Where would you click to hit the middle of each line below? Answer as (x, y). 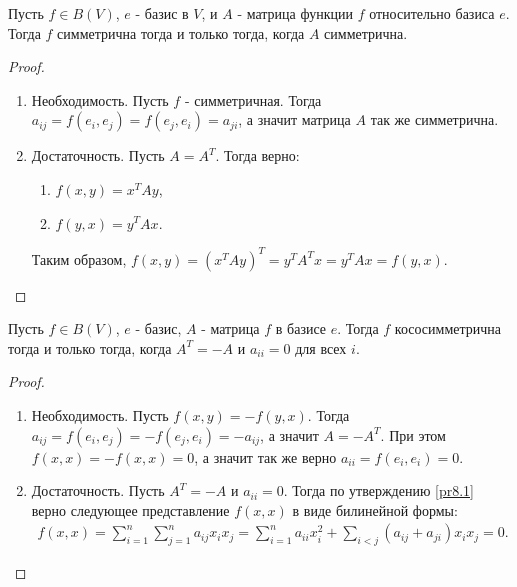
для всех (321, 347)
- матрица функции (295, 13)
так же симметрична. (434, 119)
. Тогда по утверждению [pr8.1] (378, 490)
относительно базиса (432, 13)
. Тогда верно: (257, 155)
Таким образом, (79, 258)
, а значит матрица (294, 119)
